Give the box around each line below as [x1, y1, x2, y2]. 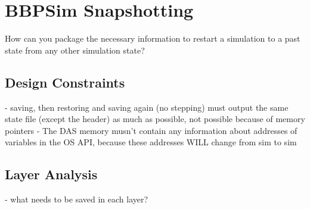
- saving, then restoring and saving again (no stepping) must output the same [5, 101, 289, 113]
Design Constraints [5, 73, 125, 91]
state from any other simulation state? [5, 43, 145, 56]
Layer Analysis [5, 165, 98, 183]
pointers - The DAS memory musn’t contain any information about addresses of [5, 124, 297, 136]
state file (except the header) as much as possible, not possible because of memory [5, 113, 305, 125]
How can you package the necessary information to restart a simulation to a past [5, 32, 300, 45]
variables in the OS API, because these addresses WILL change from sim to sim [5, 136, 297, 148]
